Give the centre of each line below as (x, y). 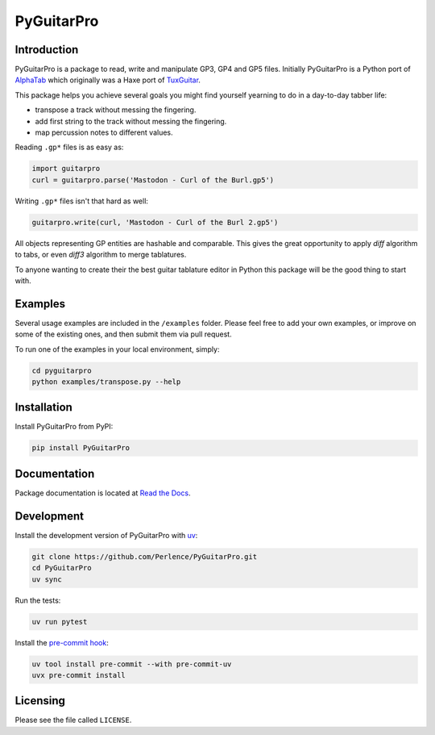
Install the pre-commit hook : (62, 642)
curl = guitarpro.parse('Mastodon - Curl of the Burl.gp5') (153, 180)
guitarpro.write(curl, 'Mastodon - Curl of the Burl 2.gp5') (155, 222)
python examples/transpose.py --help (106, 382)
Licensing (40, 701)
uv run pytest (60, 622)
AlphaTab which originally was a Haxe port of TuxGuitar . (108, 80)
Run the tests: (38, 600)
